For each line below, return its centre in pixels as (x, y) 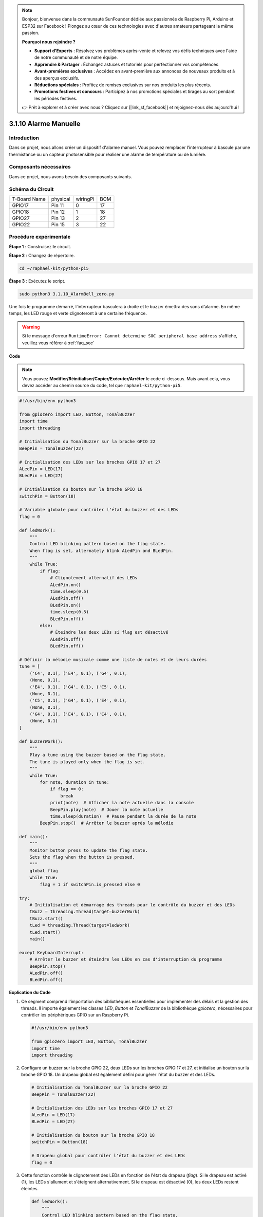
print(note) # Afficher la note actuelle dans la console (122, 803)
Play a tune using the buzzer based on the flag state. (98, 755)
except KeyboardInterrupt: (51, 952)
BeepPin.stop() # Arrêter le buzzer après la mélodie (107, 823)
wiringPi (85, 199)
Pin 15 (58, 224)
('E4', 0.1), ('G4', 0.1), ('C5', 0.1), (78, 687)
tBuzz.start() (46, 918)
